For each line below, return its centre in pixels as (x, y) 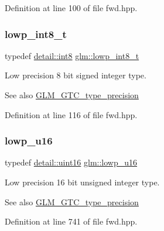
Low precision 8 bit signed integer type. (76, 75)
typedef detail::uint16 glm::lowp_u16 (71, 162)
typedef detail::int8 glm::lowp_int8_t (72, 55)
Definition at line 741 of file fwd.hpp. (71, 221)
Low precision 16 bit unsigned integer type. (82, 182)
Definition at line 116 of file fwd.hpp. (71, 114)
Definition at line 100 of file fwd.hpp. (71, 8)
